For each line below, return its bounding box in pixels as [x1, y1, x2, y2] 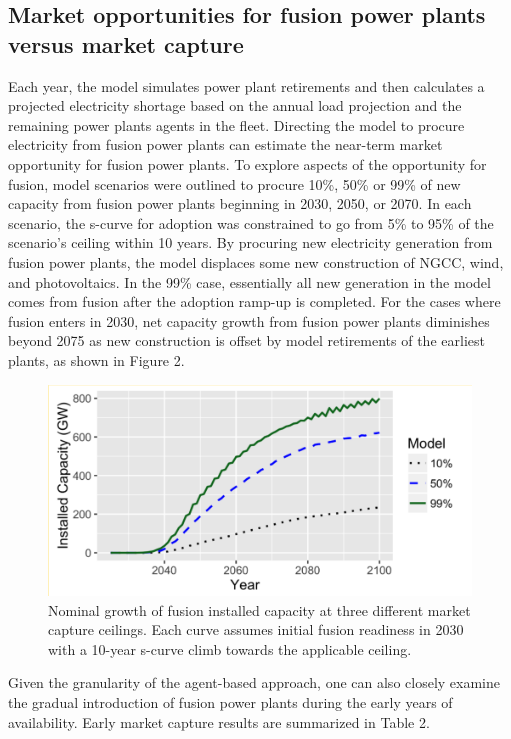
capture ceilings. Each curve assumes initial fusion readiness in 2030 [48, 619, 464, 640]
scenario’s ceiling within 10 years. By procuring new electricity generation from [8, 232, 493, 253]
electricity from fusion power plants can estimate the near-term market [8, 134, 443, 155]
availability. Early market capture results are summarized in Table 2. [8, 711, 430, 732]
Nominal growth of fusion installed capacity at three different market [48, 599, 471, 620]
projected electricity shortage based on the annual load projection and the [8, 95, 462, 116]
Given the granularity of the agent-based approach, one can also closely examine [8, 672, 500, 693]
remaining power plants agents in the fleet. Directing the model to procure [8, 114, 465, 135]
